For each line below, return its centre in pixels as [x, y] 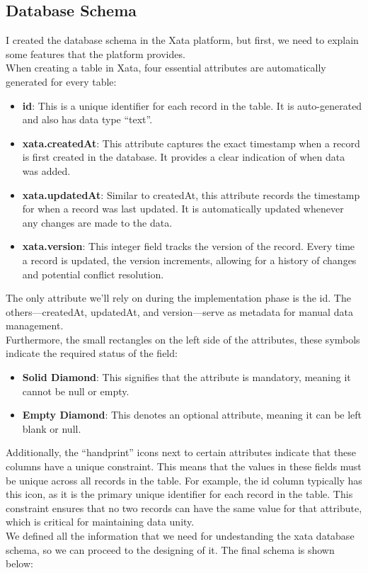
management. [35, 325]
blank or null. [52, 428]
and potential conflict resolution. [93, 274]
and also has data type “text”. [87, 119]
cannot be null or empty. [76, 391]
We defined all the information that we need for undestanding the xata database [180, 536]
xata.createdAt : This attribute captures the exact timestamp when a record [191, 143]
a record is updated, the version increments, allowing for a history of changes [189, 260]
